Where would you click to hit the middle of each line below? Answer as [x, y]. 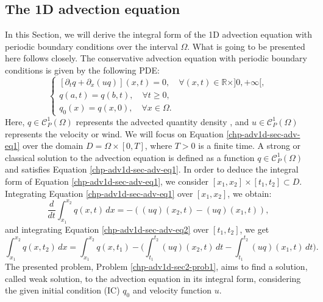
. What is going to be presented [246, 46]
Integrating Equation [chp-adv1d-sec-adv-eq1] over [99, 193]
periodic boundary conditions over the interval [91, 46]
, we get [254, 229]
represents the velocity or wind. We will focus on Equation [114, 133]
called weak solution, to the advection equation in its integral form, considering [153, 278]
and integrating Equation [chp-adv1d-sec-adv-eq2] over [107, 229]
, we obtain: [250, 193]
